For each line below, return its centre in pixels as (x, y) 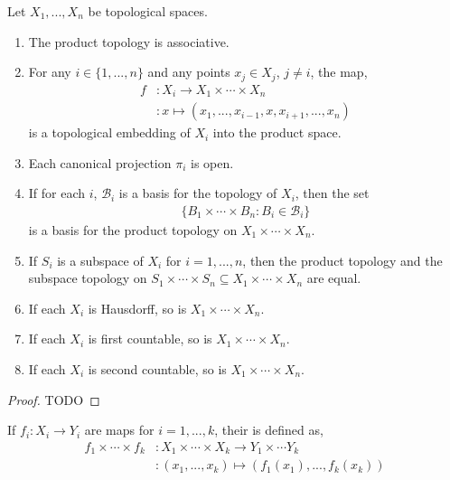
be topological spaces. (148, 11)
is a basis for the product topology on (133, 229)
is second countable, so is (157, 368)
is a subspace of (100, 260)
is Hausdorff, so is (137, 308)
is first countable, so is (150, 339)
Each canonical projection (100, 162)
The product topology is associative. (129, 41)
